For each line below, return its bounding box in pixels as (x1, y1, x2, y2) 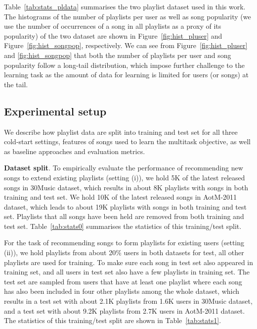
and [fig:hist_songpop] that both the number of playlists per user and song (4, 50, 231, 60)
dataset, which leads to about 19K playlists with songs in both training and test (4, 201, 247, 212)
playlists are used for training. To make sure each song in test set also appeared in (4, 257, 253, 267)
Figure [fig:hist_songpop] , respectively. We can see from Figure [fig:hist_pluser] (4, 40, 248, 51)
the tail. (4, 79, 28, 89)
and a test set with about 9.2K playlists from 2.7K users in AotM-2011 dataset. (4, 305, 245, 316)
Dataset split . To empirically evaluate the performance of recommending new (4, 163, 243, 173)
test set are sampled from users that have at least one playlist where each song (4, 276, 242, 286)
